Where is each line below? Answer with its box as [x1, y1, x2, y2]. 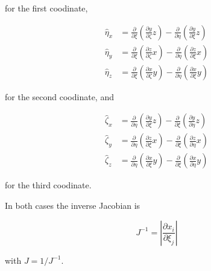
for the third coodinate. [5, 179, 92, 191]
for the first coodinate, [5, 2, 88, 14]
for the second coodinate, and [5, 90, 114, 103]
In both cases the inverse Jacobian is [5, 199, 140, 211]
